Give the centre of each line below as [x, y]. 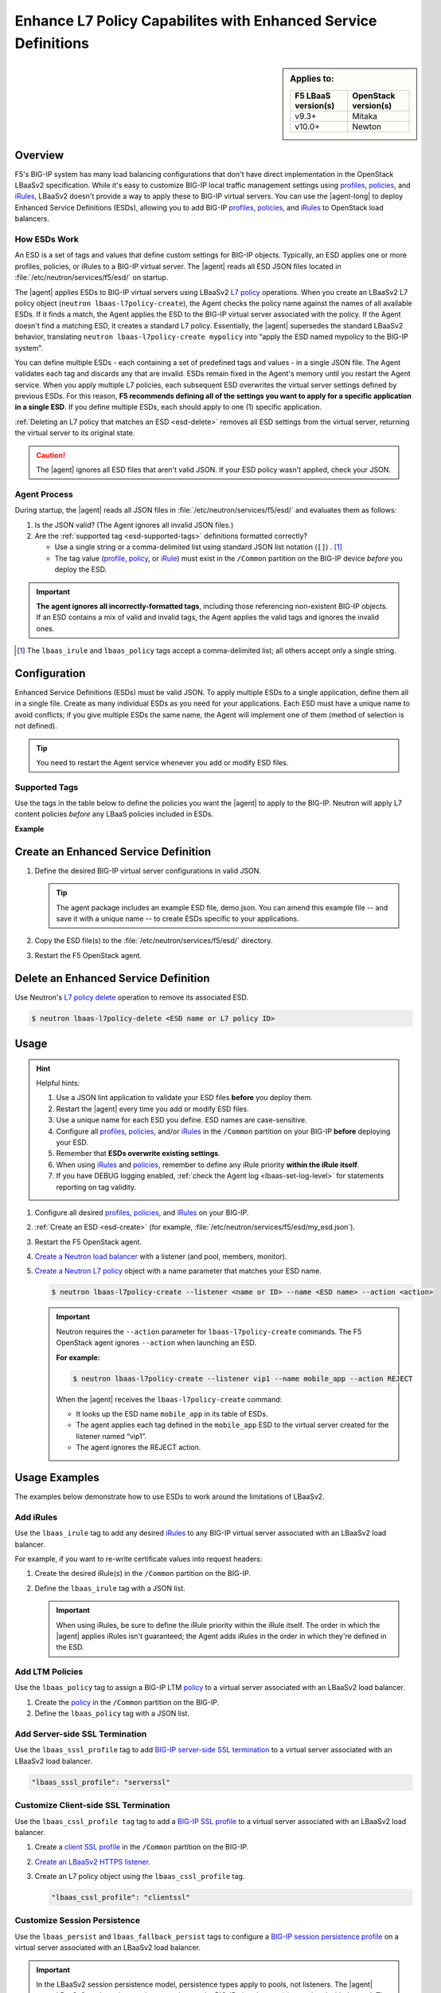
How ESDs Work [47, 239]
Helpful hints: [58, 1083]
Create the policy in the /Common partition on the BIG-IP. [127, 1702]
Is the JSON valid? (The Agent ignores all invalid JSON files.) [134, 525]
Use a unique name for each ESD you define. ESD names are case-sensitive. [181, 1120]
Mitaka [365, 116]
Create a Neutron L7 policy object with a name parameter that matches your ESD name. [178, 1271]
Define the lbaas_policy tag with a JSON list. [112, 1713]
